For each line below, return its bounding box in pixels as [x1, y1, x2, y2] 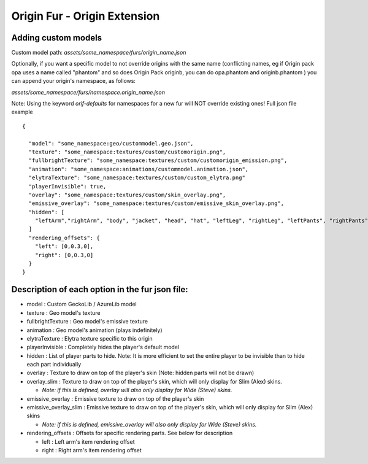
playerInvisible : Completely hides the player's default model [26, 344, 180, 351]
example [11, 108, 33, 116]
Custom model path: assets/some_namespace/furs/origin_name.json [11, 49, 186, 56]
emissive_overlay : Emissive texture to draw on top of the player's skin [26, 395, 204, 402]
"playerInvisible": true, [28, 183, 107, 190]
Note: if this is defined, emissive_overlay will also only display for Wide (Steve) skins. [42, 420, 257, 428]
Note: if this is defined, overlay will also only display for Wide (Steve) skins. [42, 387, 232, 394]
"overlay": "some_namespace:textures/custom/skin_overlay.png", [28, 191, 226, 198]
